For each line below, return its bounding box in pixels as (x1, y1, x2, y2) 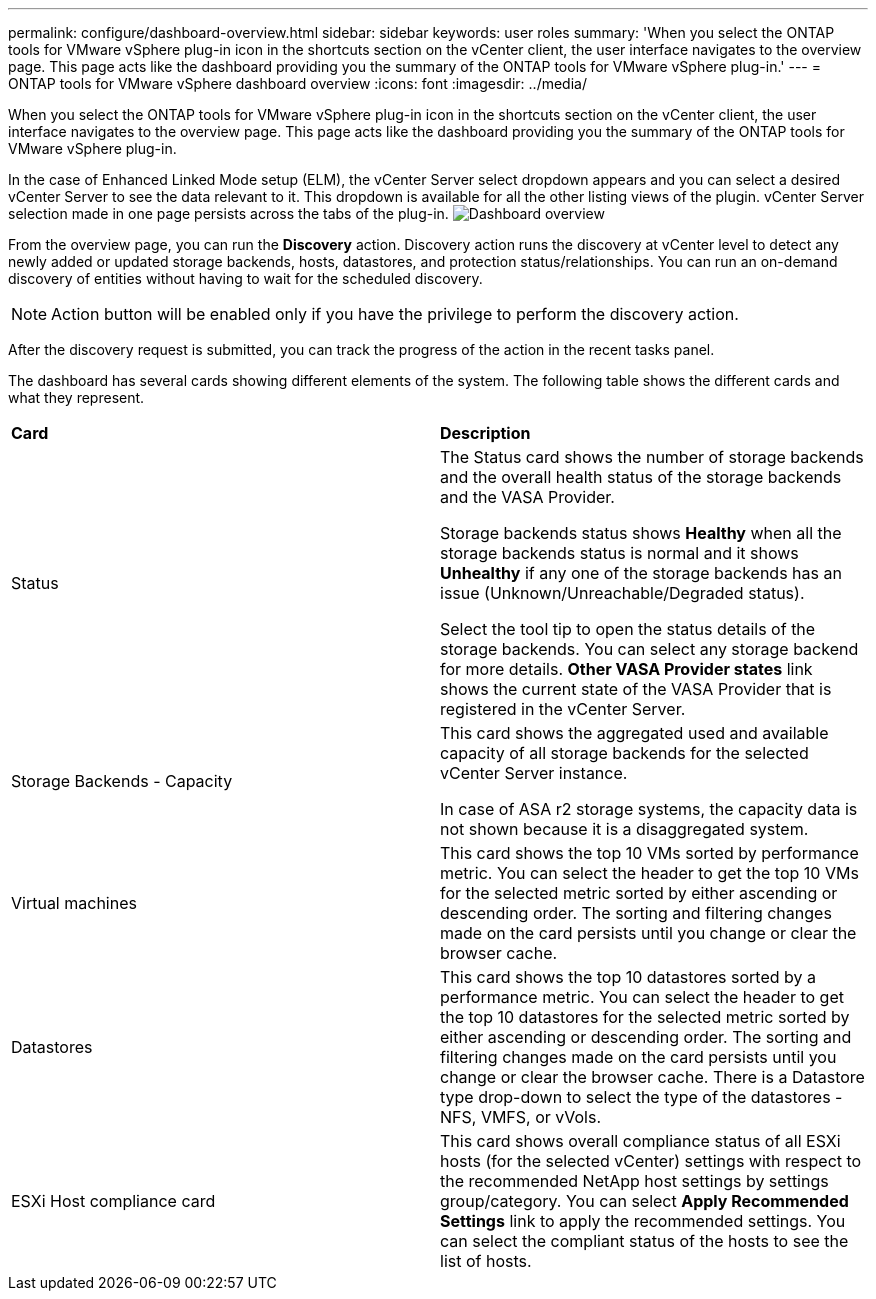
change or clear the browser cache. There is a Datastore (440, 1067, 865, 1087)
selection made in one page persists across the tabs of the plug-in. (8, 205, 449, 222)
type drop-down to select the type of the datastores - (440, 1087, 843, 1107)
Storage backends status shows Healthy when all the (440, 523, 842, 543)
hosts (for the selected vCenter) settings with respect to (440, 1151, 862, 1171)
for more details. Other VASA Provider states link (440, 659, 813, 679)
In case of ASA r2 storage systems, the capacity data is (440, 799, 858, 819)
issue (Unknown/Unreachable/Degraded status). (440, 583, 805, 603)
